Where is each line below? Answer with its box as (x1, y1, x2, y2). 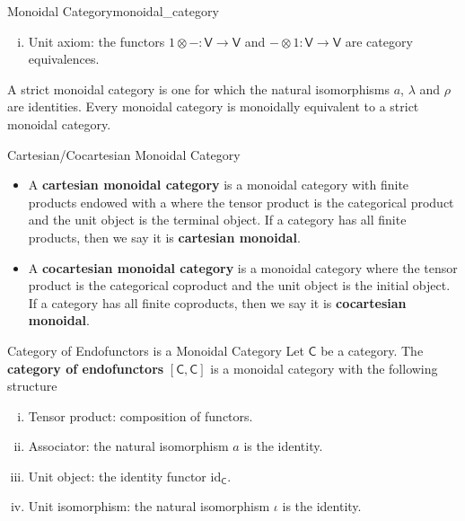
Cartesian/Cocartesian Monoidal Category (7, 145, 241, 163)
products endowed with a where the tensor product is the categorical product (28, 192, 454, 211)
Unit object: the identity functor (28, 466, 206, 485)
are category (345, 31, 413, 50)
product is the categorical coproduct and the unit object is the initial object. (28, 276, 451, 295)
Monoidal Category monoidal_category (7, 2, 219, 20)
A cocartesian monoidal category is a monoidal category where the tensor (28, 258, 458, 277)
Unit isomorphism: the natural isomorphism (28, 497, 270, 516)
